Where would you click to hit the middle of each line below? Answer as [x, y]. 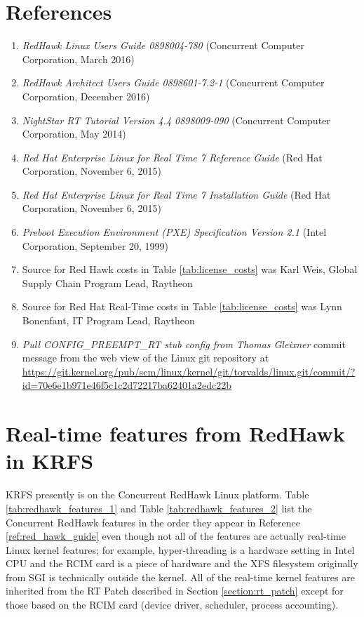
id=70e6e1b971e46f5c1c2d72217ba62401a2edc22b [127, 385]
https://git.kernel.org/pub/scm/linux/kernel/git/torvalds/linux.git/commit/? [189, 371]
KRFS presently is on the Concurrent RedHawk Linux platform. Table [157, 495]
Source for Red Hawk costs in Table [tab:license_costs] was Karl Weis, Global [190, 269]
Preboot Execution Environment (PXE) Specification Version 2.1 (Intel [174, 232]
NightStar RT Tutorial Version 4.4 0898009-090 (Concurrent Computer [176, 120]
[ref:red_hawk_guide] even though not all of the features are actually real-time [176, 536]
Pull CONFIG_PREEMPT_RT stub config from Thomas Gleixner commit [184, 344]
